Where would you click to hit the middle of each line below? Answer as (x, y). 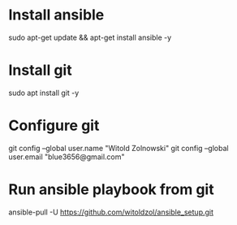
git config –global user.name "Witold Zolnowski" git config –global (118, 148)
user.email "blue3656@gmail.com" (67, 157)
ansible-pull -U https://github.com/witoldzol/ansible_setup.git (111, 212)
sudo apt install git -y (44, 93)
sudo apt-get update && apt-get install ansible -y (90, 37)
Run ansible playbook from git (111, 189)
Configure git (54, 125)
